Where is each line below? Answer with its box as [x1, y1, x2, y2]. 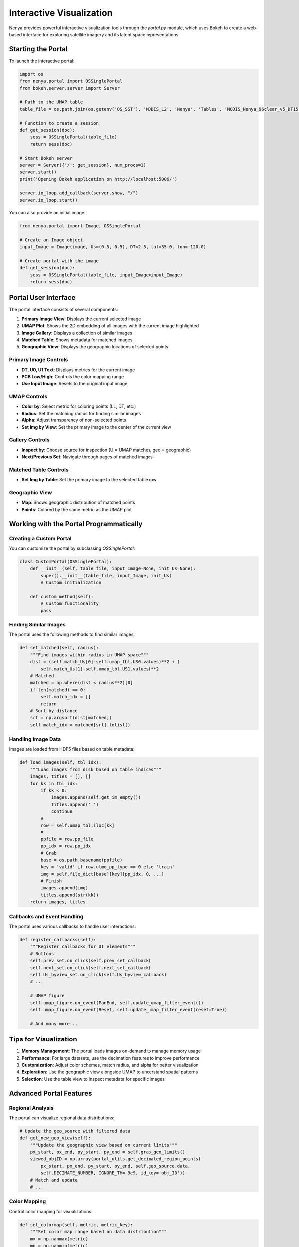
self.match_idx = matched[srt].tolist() [30, 722, 131, 728]
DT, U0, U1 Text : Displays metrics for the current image [21, 367, 135, 373]
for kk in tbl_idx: [30, 781, 78, 786]
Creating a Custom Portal [9, 535, 72, 542]
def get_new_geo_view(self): [19, 1135, 91, 1141]
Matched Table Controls [9, 466, 69, 473]
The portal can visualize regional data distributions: [9, 1115, 115, 1121]
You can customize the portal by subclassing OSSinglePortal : [9, 545, 135, 551]
